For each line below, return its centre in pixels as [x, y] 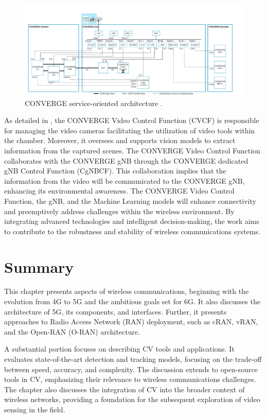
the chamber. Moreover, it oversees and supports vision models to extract [120, 140]
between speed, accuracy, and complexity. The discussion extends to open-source [131, 369]
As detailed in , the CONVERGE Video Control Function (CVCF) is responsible [132, 120]
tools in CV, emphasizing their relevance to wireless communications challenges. [130, 379]
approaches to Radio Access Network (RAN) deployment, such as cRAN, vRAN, [131, 321]
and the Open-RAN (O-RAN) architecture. [72, 331]
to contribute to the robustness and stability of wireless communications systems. [132, 231]
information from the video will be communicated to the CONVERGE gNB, [125, 180]
